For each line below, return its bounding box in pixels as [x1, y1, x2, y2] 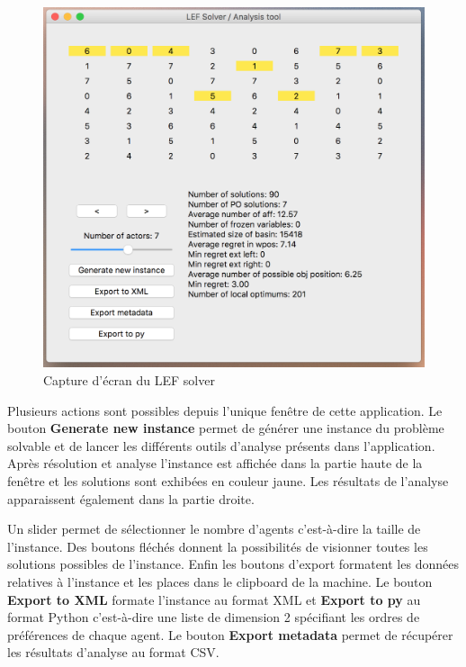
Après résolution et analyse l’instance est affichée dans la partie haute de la [7, 454, 423, 473]
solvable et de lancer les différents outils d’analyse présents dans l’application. [7, 436, 435, 455]
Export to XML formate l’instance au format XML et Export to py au [7, 590, 421, 608]
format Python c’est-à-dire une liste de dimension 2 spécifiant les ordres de [7, 608, 420, 626]
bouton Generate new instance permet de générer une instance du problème [7, 419, 444, 437]
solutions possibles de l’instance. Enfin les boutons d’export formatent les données [7, 554, 459, 573]
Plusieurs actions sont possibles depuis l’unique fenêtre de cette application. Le [7, 401, 443, 419]
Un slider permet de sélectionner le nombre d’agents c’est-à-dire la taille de [7, 519, 421, 538]
